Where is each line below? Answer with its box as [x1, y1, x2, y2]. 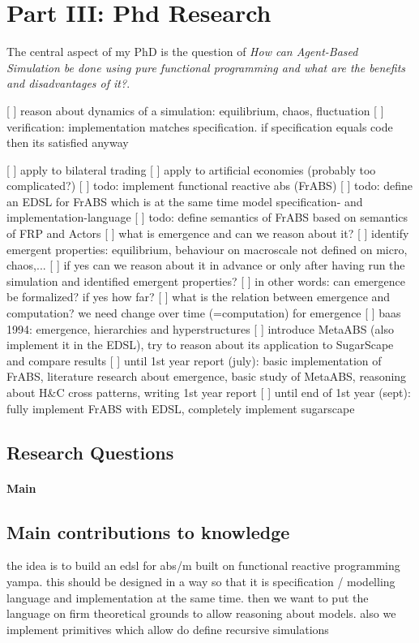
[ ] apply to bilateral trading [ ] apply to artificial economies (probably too [6, 161, 376, 178]
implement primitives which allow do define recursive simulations [6, 620, 329, 637]
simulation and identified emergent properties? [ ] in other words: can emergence [6, 272, 405, 289]
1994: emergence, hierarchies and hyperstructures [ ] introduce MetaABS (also [6, 320, 394, 337]
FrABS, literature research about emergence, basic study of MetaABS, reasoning [6, 368, 407, 385]
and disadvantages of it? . [6, 75, 130, 92]
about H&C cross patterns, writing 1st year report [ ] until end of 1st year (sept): [6, 384, 411, 400]
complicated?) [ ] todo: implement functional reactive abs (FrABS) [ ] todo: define [6, 177, 413, 194]
